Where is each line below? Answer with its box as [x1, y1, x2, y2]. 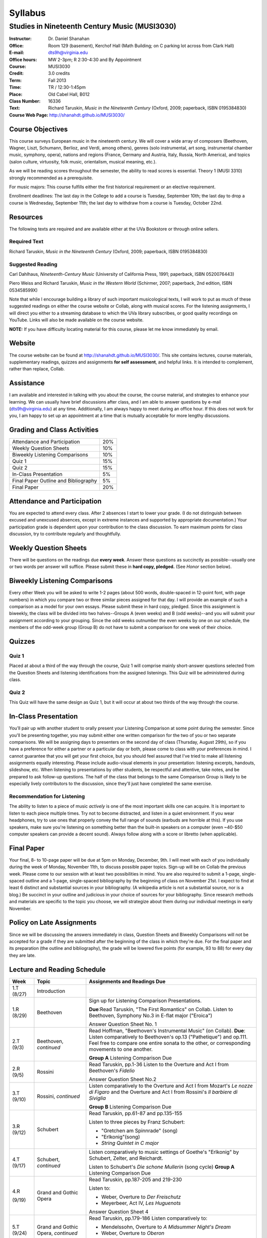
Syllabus [9, 7, 46, 18]
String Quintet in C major [101, 1139, 159, 1146]
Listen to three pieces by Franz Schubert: [89, 1118, 185, 1125]
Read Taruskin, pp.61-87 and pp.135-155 [89, 1110, 182, 1117]
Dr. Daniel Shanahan [48, 36, 90, 42]
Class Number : [9, 98, 41, 104]
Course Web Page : [9, 112, 49, 118]
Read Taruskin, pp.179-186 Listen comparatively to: [89, 1215, 208, 1222]
